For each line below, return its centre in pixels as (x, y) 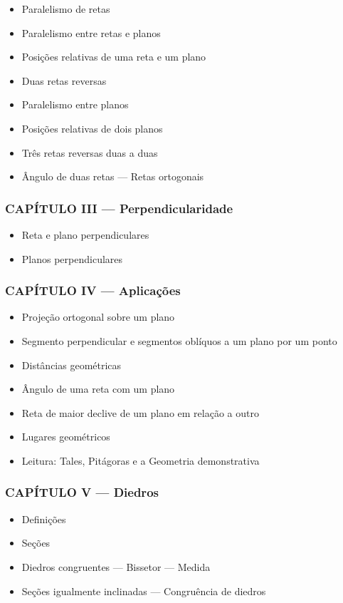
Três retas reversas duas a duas (90, 152)
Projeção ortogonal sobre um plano (98, 317)
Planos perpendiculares (72, 258)
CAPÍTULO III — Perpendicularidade (119, 208)
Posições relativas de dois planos (92, 128)
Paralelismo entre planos (75, 104)
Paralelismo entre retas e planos (91, 32)
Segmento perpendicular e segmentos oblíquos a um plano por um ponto (179, 340)
